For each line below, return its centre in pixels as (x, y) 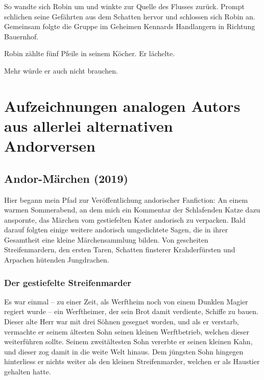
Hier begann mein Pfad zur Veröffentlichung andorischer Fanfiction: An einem (126, 199)
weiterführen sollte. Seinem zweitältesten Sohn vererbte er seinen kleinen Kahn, (128, 341)
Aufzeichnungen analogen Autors (122, 105)
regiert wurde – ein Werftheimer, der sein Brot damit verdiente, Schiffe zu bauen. (131, 311)
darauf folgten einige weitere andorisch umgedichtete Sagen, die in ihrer (116, 230)
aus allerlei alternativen (89, 125)
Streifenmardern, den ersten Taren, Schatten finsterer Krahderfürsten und (120, 250)
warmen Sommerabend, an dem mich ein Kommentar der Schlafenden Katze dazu (132, 210)
